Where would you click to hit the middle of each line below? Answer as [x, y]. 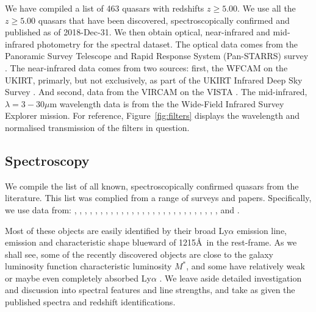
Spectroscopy [47, 160]
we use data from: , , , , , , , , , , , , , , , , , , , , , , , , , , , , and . [122, 209]
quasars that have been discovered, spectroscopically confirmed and [164, 20]
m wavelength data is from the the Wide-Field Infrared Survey [167, 103]
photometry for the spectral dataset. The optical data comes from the [167, 44]
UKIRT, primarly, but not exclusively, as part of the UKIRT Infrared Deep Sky [154, 80]
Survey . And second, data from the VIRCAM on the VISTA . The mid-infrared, [156, 92]
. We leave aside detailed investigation [231, 278]
